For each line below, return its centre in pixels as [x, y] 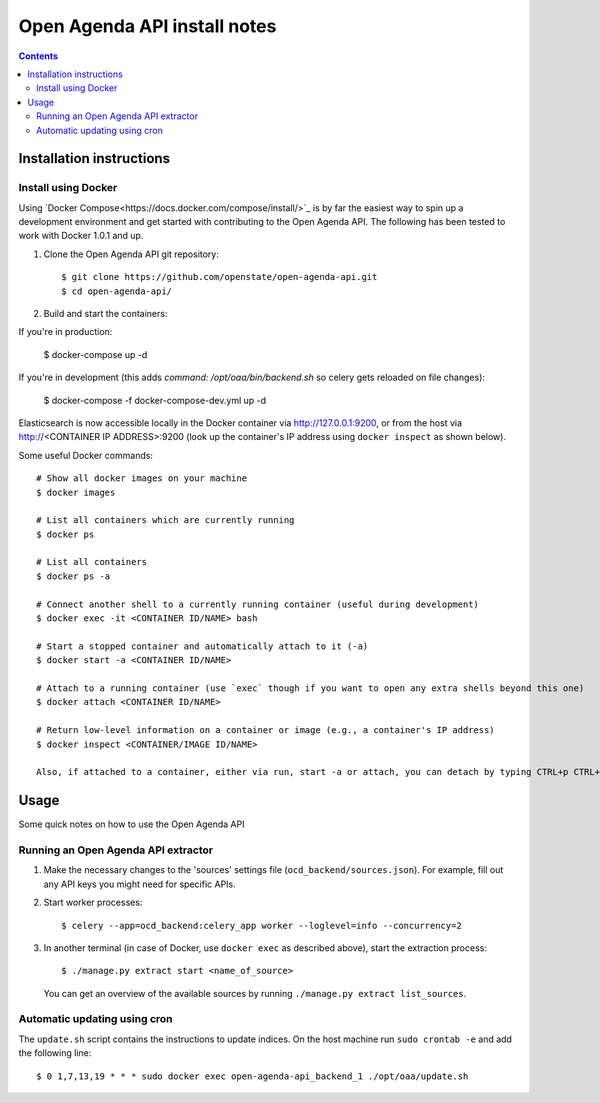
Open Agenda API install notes [147, 26]
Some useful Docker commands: [86, 455]
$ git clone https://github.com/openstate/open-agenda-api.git [219, 277]
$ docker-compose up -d [95, 354]
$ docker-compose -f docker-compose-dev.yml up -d [155, 400]
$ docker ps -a [73, 576]
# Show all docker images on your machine [142, 478]
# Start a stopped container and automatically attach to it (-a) [202, 646]
